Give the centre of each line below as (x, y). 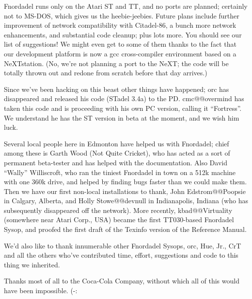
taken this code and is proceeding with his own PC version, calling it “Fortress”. (123, 108)
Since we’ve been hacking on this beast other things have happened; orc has (117, 89)
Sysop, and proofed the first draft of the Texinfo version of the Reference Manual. (125, 229)
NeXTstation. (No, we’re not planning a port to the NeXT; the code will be (116, 63)
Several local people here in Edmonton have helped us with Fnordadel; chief (117, 143)
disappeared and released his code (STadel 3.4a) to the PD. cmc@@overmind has (124, 98)
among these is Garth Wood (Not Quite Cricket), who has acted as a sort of (117, 153)
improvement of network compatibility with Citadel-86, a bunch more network (120, 25)
